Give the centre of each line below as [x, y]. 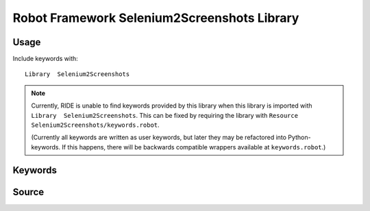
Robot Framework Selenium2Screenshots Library [156, 18]
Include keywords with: [45, 59]
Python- [299, 138]
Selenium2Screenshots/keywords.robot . [96, 125]
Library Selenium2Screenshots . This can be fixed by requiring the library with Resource [164, 115]
